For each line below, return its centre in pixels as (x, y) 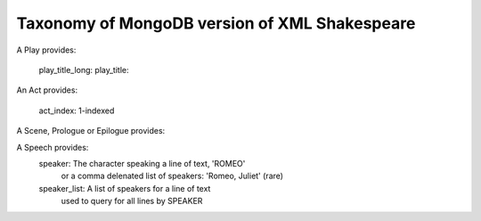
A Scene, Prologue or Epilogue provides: (91, 131)
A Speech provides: (53, 147)
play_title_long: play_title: (84, 70)
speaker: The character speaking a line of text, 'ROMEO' (142, 163)
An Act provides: (47, 90)
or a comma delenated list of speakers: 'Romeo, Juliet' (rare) (172, 176)
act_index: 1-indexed (77, 110)
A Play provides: (46, 50)
